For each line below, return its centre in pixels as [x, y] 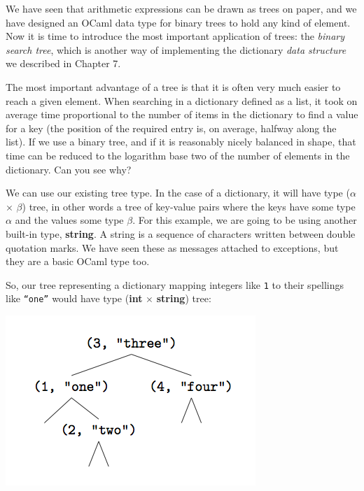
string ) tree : [184, 298]
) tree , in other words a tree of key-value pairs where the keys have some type [189, 206]
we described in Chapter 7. [63, 63]
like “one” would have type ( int [74, 298]
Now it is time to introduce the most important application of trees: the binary [175, 36]
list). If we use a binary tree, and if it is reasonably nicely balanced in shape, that [181, 142]
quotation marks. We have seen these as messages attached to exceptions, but [172, 247]
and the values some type [69, 220]
